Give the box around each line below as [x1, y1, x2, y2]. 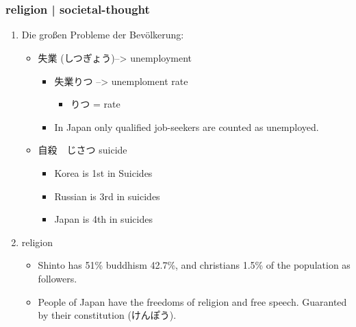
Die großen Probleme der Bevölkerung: [21, 27, 184, 42]
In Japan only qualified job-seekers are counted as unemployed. [54, 119, 319, 134]
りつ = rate [71, 97, 120, 111]
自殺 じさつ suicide [38, 143, 127, 157]
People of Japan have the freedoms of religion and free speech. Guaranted [38, 294, 347, 308]
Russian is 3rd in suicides [54, 189, 160, 203]
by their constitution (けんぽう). [38, 308, 177, 322]
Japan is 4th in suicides [54, 212, 153, 226]
